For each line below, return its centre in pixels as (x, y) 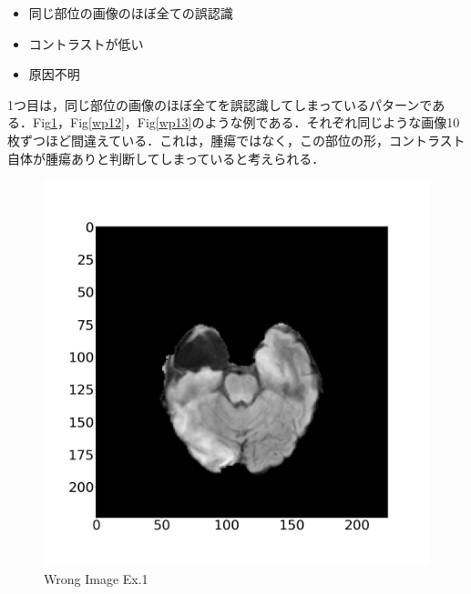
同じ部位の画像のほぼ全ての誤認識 (131, 13)
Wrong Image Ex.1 (96, 578)
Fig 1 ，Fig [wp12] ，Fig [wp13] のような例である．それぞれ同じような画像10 (246, 122)
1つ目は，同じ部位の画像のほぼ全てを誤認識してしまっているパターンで (220, 104)
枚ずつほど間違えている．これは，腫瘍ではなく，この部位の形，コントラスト (236, 140)
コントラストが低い (86, 43)
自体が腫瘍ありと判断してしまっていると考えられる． (166, 158)
